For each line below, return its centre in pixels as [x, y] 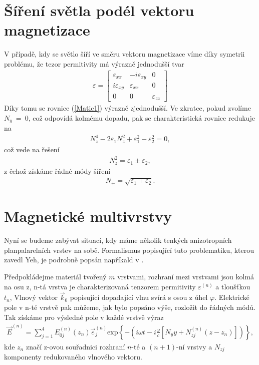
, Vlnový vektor [34, 297]
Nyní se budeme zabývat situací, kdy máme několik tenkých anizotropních [118, 240]
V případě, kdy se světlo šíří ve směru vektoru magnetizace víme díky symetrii [124, 54]
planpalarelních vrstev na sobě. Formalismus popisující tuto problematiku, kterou [129, 250]
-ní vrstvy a [194, 346]
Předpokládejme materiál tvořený [55, 276]
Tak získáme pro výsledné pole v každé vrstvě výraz [84, 317]
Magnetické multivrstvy [88, 216]
